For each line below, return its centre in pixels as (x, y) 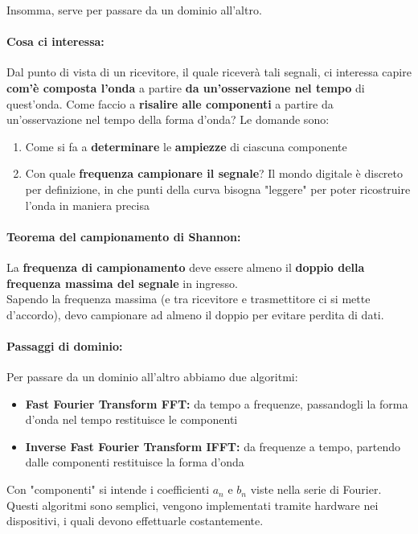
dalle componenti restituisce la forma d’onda (135, 462)
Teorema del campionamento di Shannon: (124, 236)
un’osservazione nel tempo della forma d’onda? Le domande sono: (168, 119)
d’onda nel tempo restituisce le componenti (131, 419)
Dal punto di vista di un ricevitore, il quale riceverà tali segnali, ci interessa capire (209, 72)
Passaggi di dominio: (65, 345)
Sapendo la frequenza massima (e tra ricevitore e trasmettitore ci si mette (189, 299)
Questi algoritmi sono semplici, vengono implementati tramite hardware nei (193, 505)
